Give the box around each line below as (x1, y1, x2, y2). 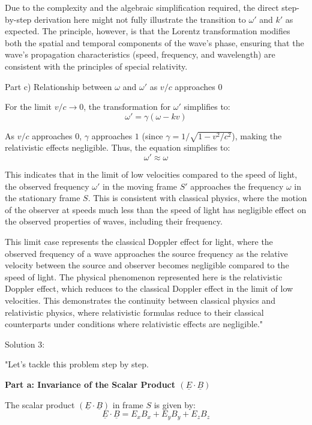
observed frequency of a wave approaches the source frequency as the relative (5, 247, 288, 259)
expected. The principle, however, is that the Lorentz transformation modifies (5, 25, 290, 37)
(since (142, 129, 163, 142)
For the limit (5, 100, 52, 113)
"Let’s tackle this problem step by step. (5, 358, 149, 370)
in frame (112, 398, 143, 411)
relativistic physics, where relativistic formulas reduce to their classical (5, 306, 264, 318)
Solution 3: (5, 337, 45, 350)
